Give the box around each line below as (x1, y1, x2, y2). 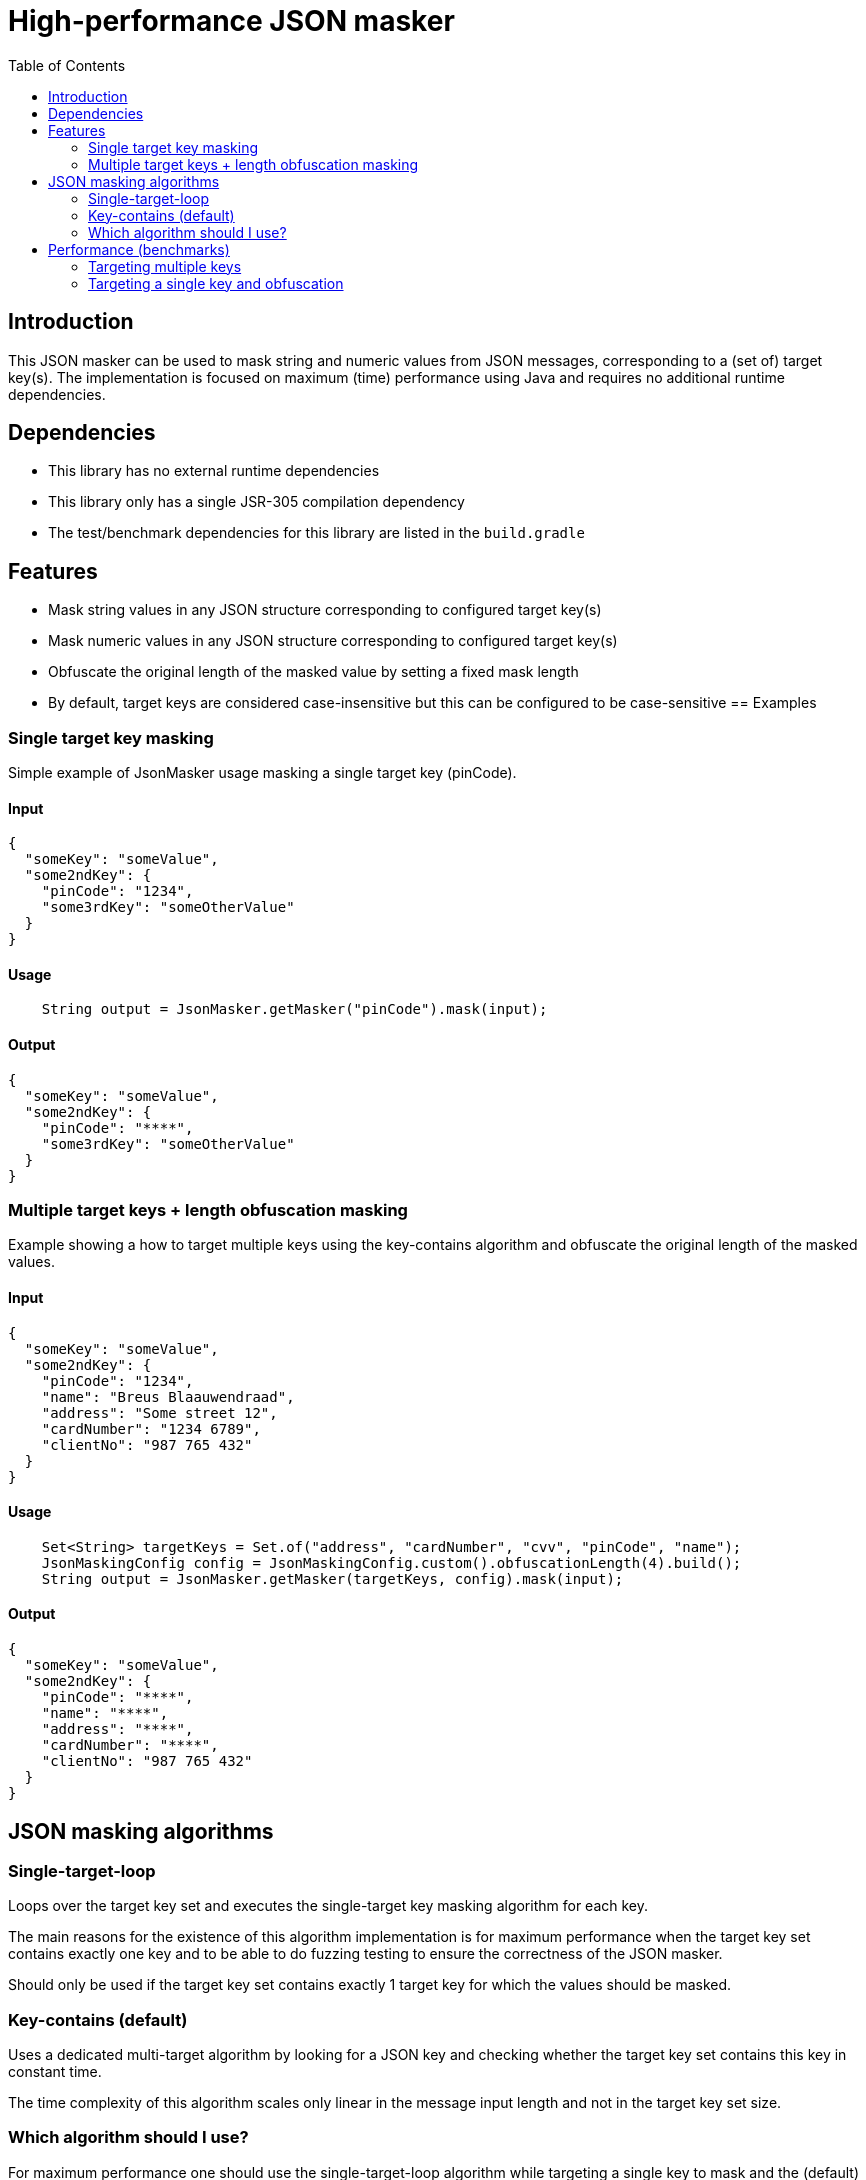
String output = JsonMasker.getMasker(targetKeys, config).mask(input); (41, 1570, 624, 1587)
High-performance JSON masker (8, 4, 455, 38)
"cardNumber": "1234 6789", (41, 1420, 261, 1437)
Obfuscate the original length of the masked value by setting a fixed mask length (48, 663, 579, 681)
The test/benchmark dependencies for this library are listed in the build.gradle (48, 524, 585, 542)
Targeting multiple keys (88, 257, 242, 275)
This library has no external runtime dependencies (48, 462, 380, 480)
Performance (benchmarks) (48, 240, 230, 258)
